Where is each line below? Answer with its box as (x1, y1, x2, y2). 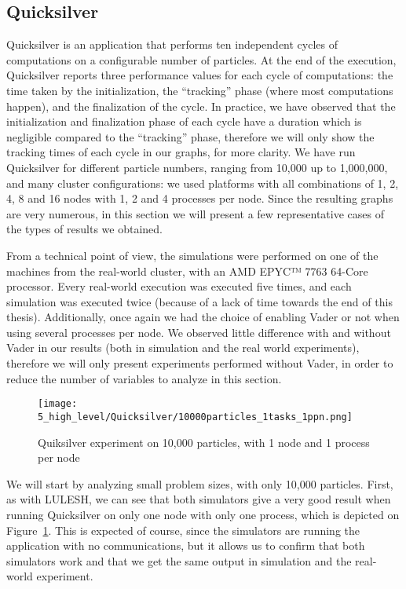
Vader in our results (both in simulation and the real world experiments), (6, 339, 360, 356)
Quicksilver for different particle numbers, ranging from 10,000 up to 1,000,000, (6, 159, 388, 175)
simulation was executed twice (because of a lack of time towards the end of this (6, 293, 393, 309)
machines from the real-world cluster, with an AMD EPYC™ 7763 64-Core (6, 262, 368, 279)
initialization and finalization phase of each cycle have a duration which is (6, 113, 362, 130)
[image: (38, 398, 78, 410)
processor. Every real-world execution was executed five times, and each (6, 278, 352, 294)
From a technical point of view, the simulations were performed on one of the (6, 247, 379, 263)
